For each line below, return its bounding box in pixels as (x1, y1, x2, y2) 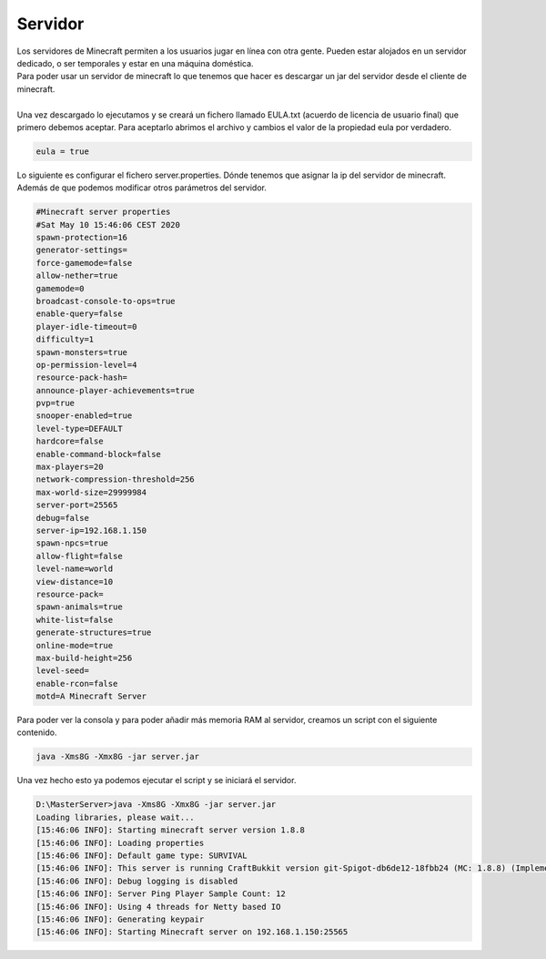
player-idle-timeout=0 (35, 321, 137, 332)
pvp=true (35, 398, 76, 409)
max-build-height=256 (35, 652, 133, 663)
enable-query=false (35, 309, 123, 319)
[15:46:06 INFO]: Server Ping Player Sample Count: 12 (35, 889, 286, 899)
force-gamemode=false (35, 258, 133, 268)
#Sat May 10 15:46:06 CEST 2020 (35, 219, 181, 230)
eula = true (35, 146, 90, 157)
